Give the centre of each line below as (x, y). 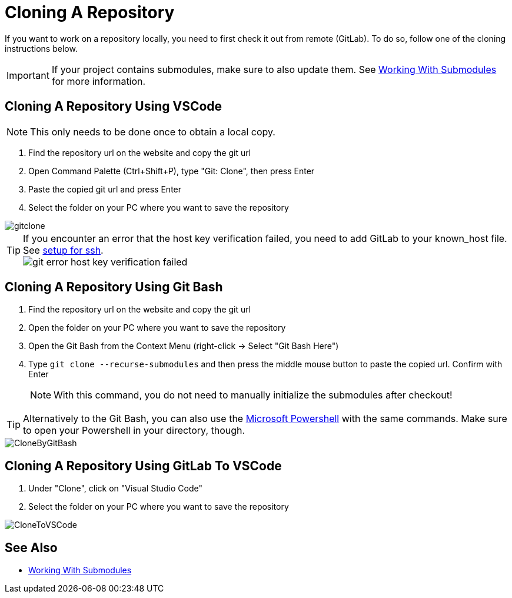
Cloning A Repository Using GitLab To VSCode (143, 466)
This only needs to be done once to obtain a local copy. (153, 132)
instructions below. (41, 48)
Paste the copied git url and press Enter (105, 189)
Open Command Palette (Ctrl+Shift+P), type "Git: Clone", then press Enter (172, 171)
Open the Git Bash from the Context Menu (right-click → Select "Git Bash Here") (184, 346)
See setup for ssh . (63, 250)
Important (28, 75)
